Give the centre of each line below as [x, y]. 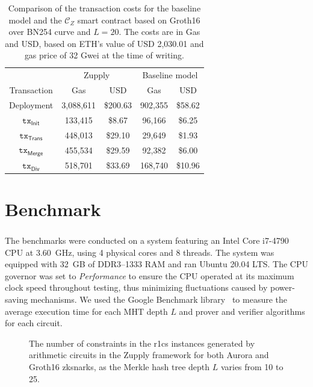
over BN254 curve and [50, 32]
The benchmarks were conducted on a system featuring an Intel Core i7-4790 [147, 240]
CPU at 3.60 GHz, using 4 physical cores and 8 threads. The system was [140, 252]
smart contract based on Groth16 [139, 20]
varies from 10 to [252, 366]
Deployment [31, 104]
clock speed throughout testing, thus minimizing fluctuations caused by [136, 287]
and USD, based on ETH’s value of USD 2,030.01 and [104, 43]
